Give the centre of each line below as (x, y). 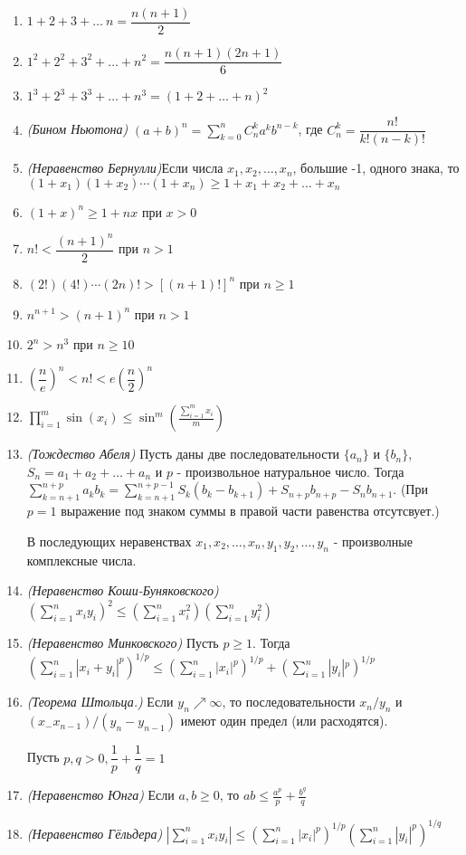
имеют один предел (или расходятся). (284, 721)
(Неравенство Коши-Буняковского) (123, 590)
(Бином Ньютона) (77, 129)
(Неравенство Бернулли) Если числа (125, 168)
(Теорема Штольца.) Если (100, 702)
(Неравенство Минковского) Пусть (123, 643)
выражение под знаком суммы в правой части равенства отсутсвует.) (250, 511)
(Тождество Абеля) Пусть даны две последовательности (183, 454)
